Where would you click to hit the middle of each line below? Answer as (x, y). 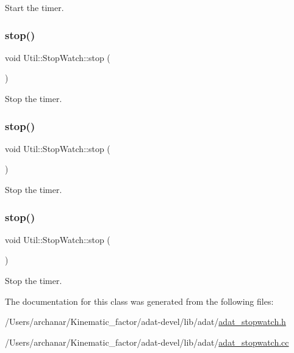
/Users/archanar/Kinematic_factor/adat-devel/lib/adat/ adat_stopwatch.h (145, 322)
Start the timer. (34, 7)
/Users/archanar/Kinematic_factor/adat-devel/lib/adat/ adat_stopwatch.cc (147, 342)
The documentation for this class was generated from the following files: (139, 301)
